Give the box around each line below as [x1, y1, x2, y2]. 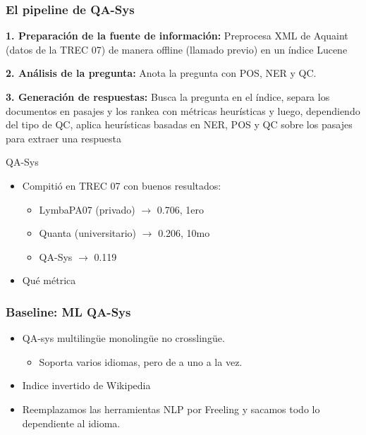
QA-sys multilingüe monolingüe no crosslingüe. [22, 331, 225, 345]
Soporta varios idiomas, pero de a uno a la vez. [39, 354, 243, 369]
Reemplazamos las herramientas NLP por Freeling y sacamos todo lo [22, 401, 320, 416]
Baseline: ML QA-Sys [6, 302, 131, 320]
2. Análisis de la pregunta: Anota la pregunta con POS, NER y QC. [6, 66, 317, 80]
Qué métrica [22, 273, 76, 288]
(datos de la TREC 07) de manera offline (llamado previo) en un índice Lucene [6, 42, 348, 56]
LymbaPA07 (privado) [39, 202, 135, 216]
